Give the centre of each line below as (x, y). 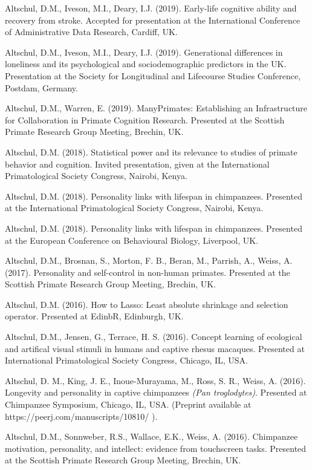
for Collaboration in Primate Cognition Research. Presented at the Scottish (145, 119)
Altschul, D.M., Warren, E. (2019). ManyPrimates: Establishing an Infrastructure (156, 108)
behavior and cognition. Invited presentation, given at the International (137, 164)
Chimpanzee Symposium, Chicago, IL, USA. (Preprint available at (128, 404)
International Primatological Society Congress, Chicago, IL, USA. (127, 360)
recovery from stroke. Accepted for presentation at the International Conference (153, 20)
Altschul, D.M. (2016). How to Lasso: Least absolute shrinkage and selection (147, 304)
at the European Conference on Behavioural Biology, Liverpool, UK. (132, 240)
